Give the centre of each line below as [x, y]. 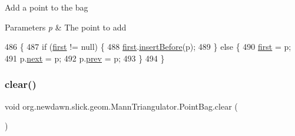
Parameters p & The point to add [66, 27]
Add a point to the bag [47, 7]
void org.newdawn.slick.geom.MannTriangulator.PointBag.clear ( [121, 106]
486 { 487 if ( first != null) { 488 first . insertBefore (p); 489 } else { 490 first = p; [148, 47]
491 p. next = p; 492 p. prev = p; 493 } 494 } [85, 58]
